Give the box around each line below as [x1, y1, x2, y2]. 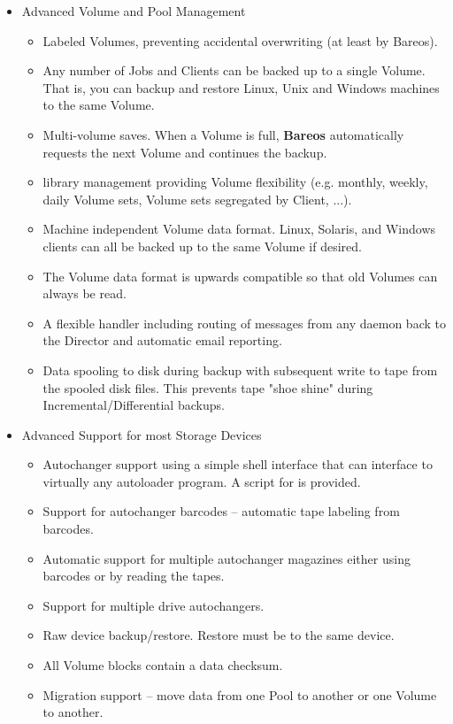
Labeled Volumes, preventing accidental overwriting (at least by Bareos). [42, 31, 438, 50]
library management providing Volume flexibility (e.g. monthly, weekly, [42, 173, 428, 191]
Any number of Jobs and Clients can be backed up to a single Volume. [42, 61, 426, 80]
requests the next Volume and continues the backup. [42, 142, 327, 161]
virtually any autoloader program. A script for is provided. [42, 472, 361, 490]
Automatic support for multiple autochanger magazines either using [42, 549, 411, 567]
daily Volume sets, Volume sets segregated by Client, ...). [42, 189, 352, 208]
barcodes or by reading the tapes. [42, 566, 225, 585]
